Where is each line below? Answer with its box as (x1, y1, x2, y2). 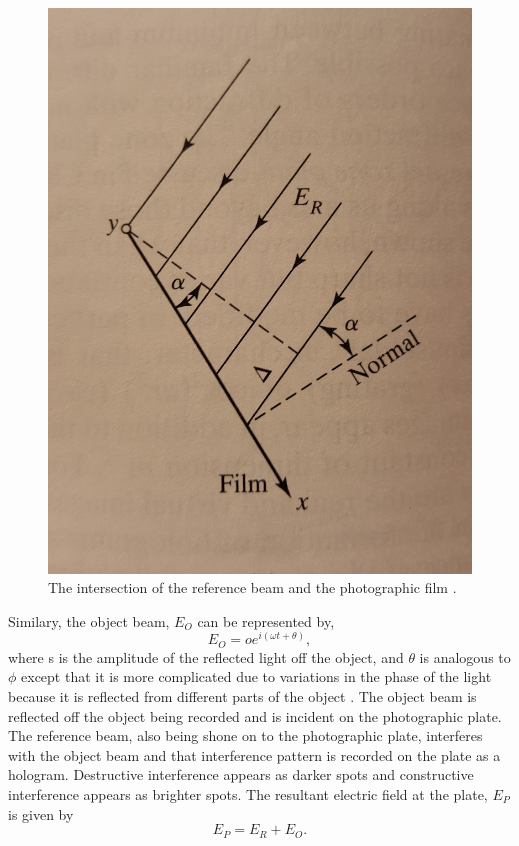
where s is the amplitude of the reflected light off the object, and (8, 646, 404, 667)
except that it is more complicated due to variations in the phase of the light (21, 666, 492, 687)
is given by (8, 803, 74, 824)
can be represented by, (197, 610, 335, 631)
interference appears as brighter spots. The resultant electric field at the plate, (8, 783, 488, 804)
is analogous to (419, 646, 511, 667)
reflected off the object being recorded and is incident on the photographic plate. (8, 705, 502, 726)
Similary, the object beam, (8, 610, 170, 631)
